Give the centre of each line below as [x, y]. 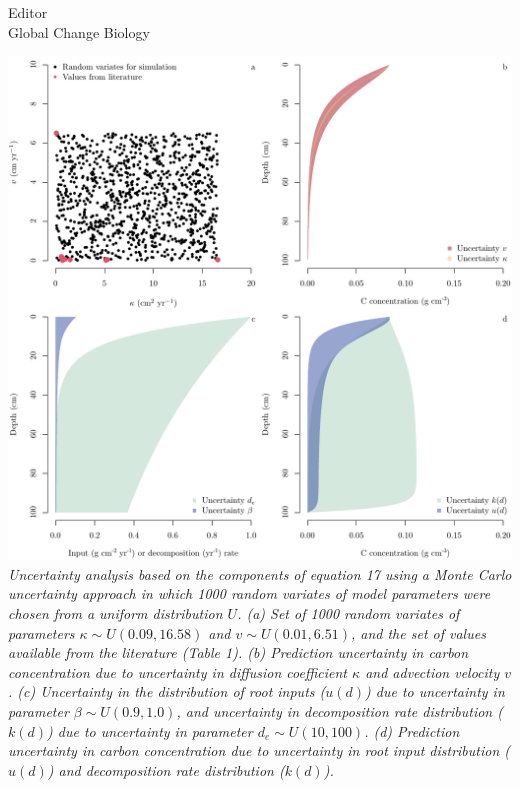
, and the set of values [418, 632]
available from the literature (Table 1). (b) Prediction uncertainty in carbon [238, 652]
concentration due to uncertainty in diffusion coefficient [178, 671]
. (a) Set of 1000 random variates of [348, 612]
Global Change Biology [79, 31]
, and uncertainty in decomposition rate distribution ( [339, 710]
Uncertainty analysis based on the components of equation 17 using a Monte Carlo [260, 573]
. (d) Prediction [412, 730]
